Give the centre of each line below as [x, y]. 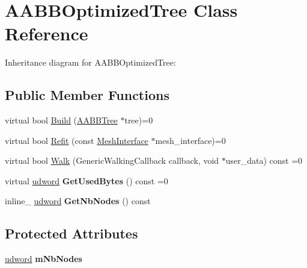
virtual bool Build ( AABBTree [61, 120]
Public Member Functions [87, 95]
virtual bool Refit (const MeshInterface [77, 140]
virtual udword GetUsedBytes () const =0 [87, 180]
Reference [47, 33]
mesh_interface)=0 [190, 140]
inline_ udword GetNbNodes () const [78, 201]
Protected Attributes [71, 233]
